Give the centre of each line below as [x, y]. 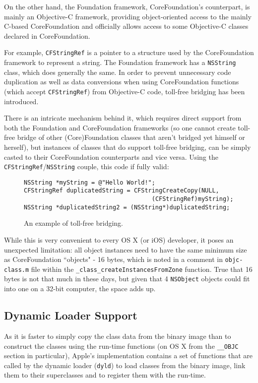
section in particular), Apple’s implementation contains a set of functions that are [129, 355]
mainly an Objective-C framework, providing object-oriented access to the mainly [128, 16]
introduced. [21, 101]
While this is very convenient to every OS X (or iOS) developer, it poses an [119, 239]
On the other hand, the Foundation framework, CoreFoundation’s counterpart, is [127, 6]
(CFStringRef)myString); [193, 199]
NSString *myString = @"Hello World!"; [90, 182]
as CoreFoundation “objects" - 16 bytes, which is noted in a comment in [113, 259]
